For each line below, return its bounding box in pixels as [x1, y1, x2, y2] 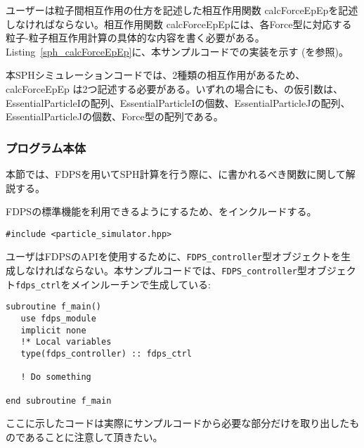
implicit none [20, 325, 86, 335]
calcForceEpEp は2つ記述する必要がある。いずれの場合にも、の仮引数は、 [6, 81, 344, 96]
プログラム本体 [6, 139, 86, 156]
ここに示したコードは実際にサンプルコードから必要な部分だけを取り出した [6, 416, 350, 430]
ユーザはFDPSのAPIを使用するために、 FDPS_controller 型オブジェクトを [6, 249, 341, 264]
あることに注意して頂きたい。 [25, 429, 163, 444]
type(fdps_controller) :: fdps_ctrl [20, 349, 192, 359]
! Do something [20, 372, 91, 383]
